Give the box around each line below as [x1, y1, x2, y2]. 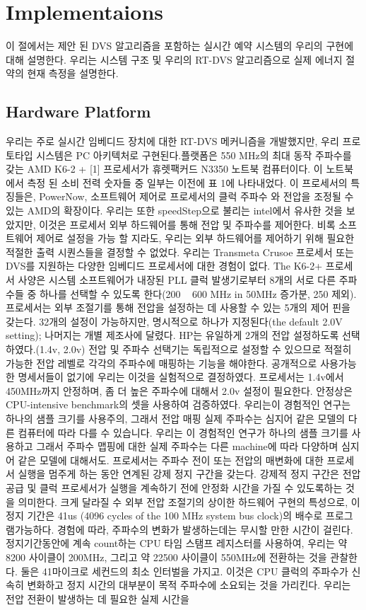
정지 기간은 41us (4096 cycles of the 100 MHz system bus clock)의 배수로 [6, 508, 323, 523]
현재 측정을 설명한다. [27, 66, 119, 81]
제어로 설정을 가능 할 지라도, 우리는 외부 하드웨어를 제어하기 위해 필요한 [36, 231, 355, 246]
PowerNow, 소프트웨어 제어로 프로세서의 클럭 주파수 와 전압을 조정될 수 [39, 189, 354, 204]
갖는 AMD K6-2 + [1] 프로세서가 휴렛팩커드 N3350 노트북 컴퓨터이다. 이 [6, 161, 323, 176]
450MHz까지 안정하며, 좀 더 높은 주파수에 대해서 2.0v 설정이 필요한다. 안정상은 [6, 383, 353, 398]
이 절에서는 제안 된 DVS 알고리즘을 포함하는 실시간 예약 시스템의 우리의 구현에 [6, 38, 354, 53]
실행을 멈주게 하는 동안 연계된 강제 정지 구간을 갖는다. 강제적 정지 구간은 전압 [18, 466, 361, 481]
